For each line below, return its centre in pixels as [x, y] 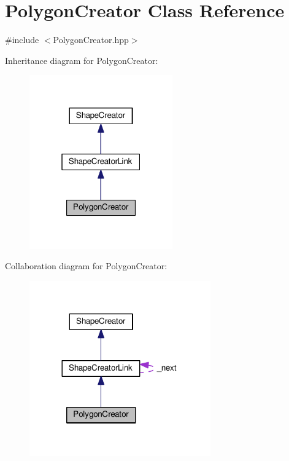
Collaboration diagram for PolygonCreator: [86, 266]
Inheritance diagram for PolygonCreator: [82, 60]
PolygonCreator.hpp [91, 40]
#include [22, 40]
